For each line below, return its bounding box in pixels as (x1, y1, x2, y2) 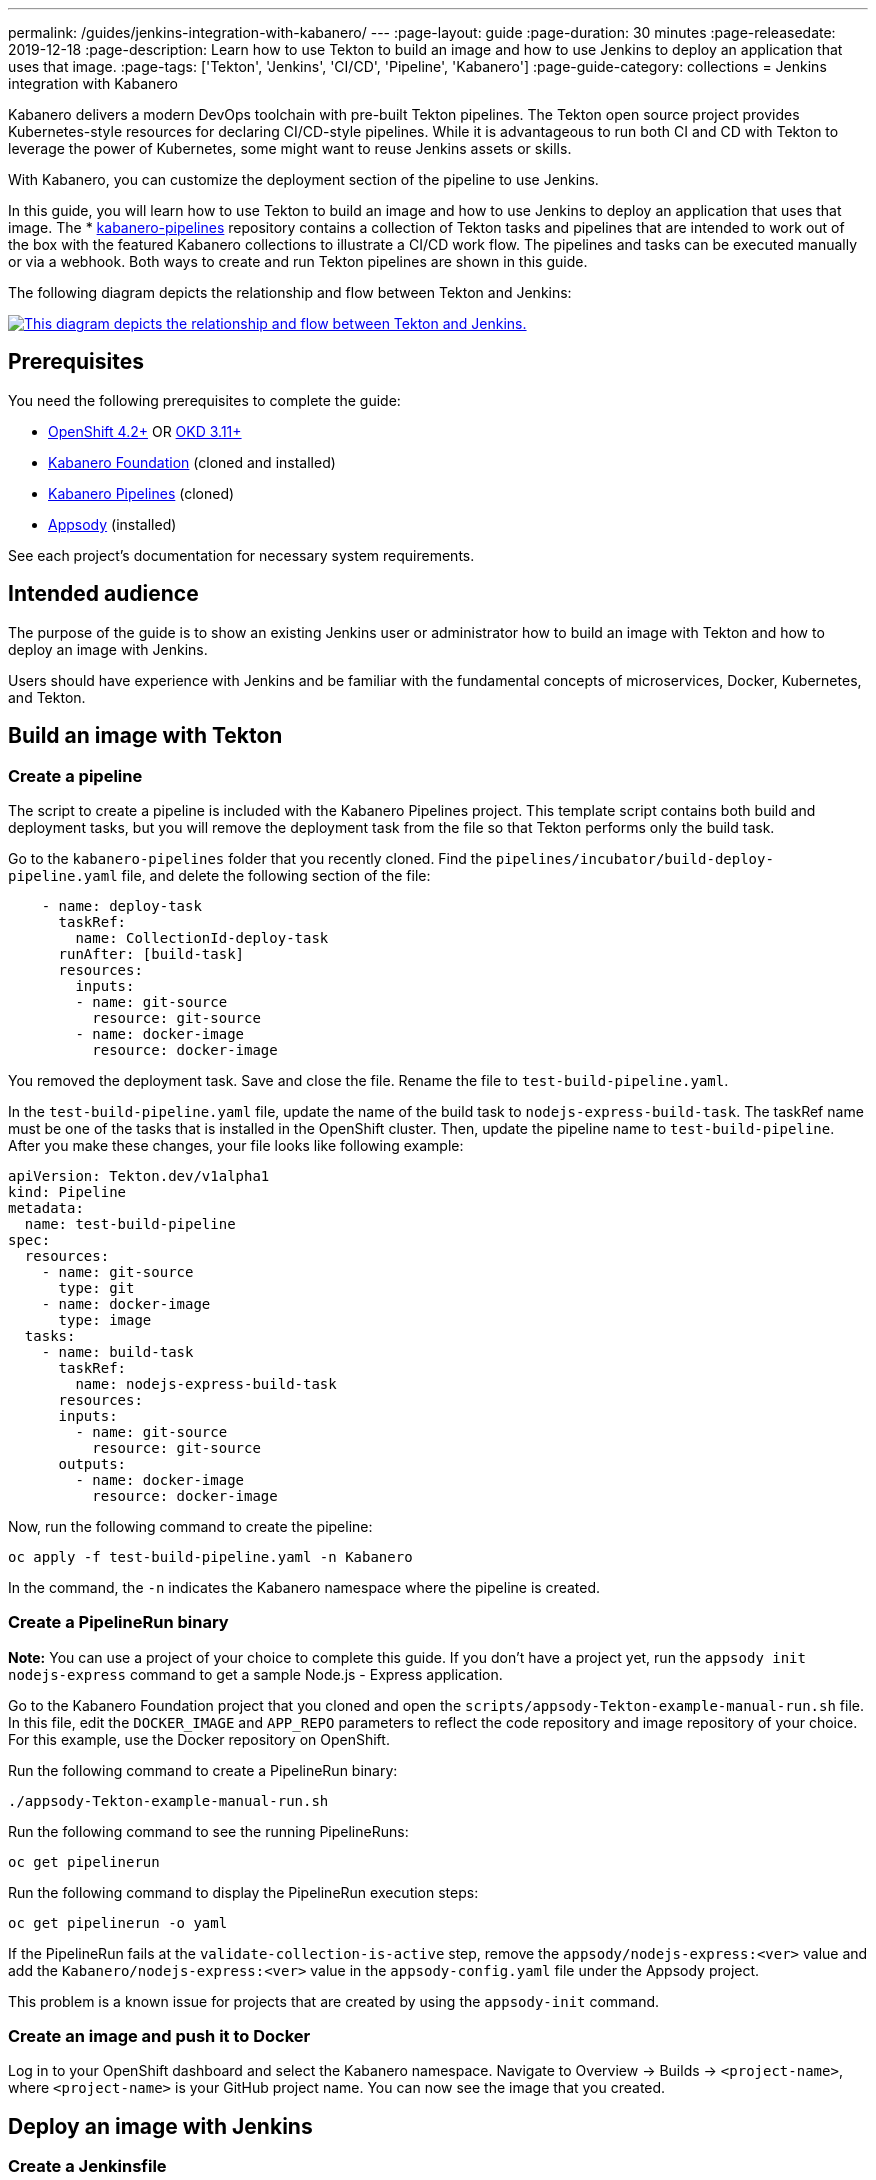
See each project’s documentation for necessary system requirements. (8, 546, 475, 564)
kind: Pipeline (8, 1183, 127, 1200)
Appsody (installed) (48, 515, 177, 533)
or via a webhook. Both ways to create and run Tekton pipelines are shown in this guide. (8, 253, 588, 270)
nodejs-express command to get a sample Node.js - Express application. (8, 1665, 503, 1683)
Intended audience (8, 581, 199, 607)
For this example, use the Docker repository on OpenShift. (8, 1730, 390, 1748)
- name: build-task (41, 1343, 194, 1360)
